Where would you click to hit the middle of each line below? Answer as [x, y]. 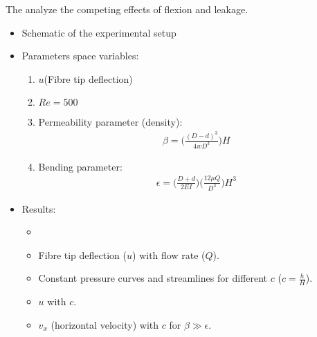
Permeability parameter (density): [110, 122]
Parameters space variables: [80, 56]
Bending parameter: [80, 166]
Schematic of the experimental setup [99, 32]
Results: [39, 208]
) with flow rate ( [169, 254]
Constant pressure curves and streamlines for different [153, 278]
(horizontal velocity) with [105, 324]
